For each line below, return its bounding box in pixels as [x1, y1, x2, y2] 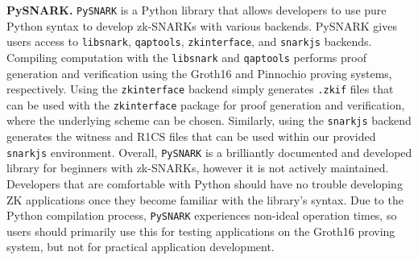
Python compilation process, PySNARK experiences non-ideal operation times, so [6, 207, 397, 224]
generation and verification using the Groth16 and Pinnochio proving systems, [6, 64, 392, 81]
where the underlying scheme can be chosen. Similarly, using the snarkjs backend [6, 112, 412, 129]
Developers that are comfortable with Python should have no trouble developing [6, 175, 403, 192]
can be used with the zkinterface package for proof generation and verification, [6, 96, 405, 113]
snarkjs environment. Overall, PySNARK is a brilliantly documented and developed [6, 143, 412, 160]
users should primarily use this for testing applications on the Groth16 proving [6, 222, 395, 239]
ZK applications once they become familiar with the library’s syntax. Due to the [6, 191, 404, 208]
